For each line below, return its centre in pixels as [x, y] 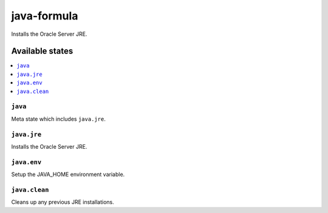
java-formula [45, 16]
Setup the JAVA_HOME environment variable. [68, 174]
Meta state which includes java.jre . [58, 119]
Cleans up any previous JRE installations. [63, 202]
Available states [42, 51]
